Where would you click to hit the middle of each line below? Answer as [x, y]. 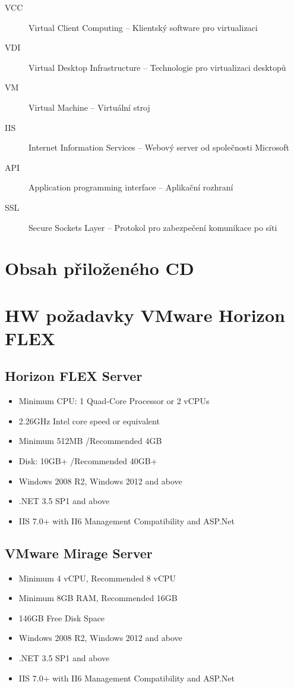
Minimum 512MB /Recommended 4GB [90, 441]
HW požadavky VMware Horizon [145, 315]
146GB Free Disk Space [62, 617]
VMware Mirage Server [79, 553]
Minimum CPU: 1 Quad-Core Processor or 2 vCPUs [114, 401]
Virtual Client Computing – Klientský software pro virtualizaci [143, 27]
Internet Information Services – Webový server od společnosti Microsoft [159, 147]
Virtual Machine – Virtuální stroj [89, 107]
